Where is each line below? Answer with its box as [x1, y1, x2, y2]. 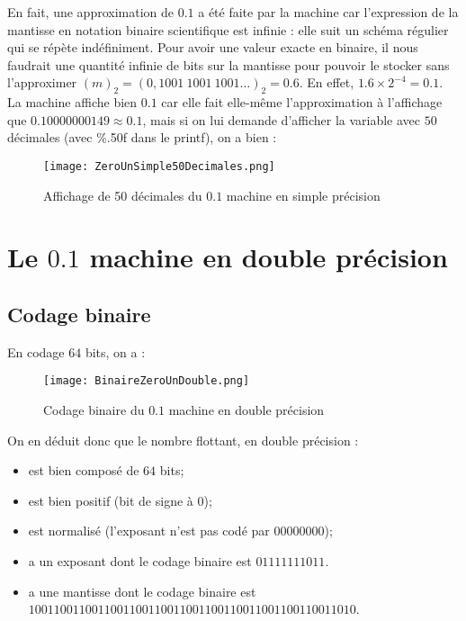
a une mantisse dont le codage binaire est [28, 581, 256, 600]
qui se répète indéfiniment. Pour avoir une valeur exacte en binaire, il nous [7, 38, 418, 57]
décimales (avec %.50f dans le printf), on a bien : [7, 128, 277, 147]
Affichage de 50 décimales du [43, 185, 202, 204]
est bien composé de [28, 461, 139, 480]
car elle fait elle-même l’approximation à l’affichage [161, 93, 443, 112]
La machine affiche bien [7, 93, 138, 112]
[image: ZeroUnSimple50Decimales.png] [43, 159, 275, 173]
